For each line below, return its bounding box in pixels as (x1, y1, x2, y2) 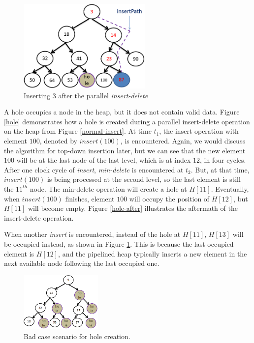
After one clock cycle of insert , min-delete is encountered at (4, 164, 184, 174)
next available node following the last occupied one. (4, 258, 159, 268)
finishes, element (65, 193, 115, 203)
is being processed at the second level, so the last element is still (47, 174, 241, 184)
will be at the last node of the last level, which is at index (16, 155, 191, 165)
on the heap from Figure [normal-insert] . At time (4, 126, 152, 136)
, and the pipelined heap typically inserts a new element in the (58, 248, 247, 258)
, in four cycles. (200, 155, 246, 165)
